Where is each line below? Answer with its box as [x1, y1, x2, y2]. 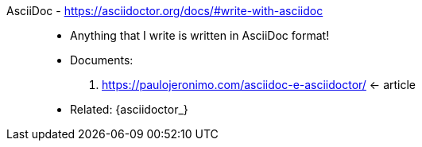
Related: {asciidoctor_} [70, 103, 188, 116]
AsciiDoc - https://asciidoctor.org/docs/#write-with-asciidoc [6, 4, 323, 17]
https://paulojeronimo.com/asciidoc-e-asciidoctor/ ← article [102, 78, 416, 91]
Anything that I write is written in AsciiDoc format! [70, 29, 330, 42]
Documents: [70, 53, 134, 67]
